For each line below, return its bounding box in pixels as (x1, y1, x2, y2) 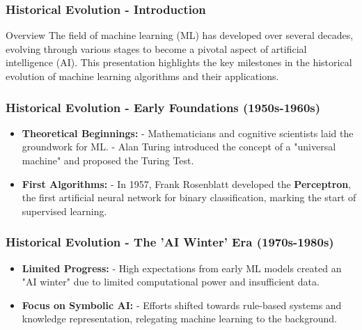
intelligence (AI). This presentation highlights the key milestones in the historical (6, 55, 352, 70)
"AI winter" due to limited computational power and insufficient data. (22, 274, 320, 289)
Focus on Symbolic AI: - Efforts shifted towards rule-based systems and (22, 297, 342, 312)
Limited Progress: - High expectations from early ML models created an (22, 260, 342, 275)
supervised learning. (22, 203, 107, 218)
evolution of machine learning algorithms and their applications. (6, 69, 279, 83)
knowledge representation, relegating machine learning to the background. (22, 311, 337, 326)
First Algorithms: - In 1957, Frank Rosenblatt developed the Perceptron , (22, 176, 352, 191)
